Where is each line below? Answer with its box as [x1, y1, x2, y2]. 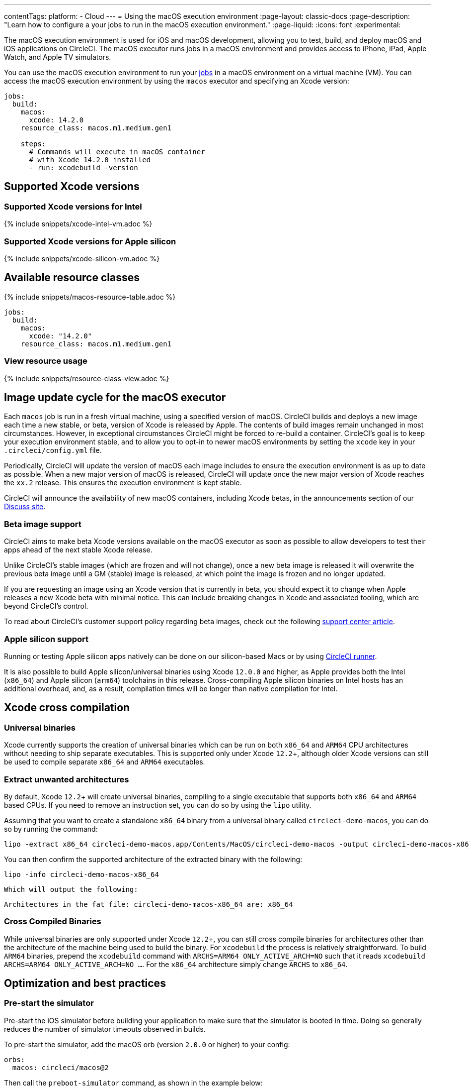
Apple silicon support [4, 634, 89, 644]
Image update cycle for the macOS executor [4, 391, 226, 404]
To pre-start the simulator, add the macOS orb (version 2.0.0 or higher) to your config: [4, 1040, 290, 1049]
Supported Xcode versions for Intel [4, 201, 142, 212]
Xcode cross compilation [4, 701, 130, 714]
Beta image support [4, 519, 81, 529]
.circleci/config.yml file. [4, 446, 102, 455]
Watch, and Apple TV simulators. [4, 53, 111, 61]
